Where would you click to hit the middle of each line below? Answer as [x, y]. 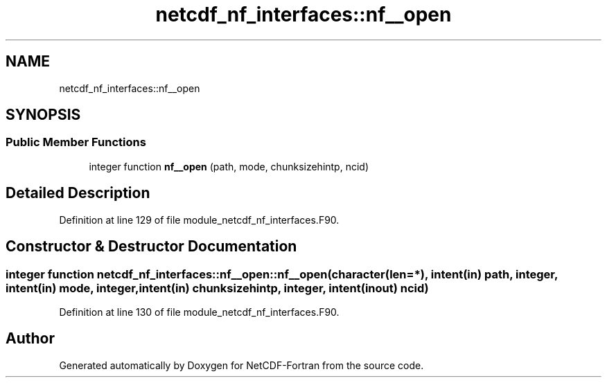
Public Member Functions [76, 142]
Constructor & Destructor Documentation [151, 247]
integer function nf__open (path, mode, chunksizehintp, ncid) [229, 166]
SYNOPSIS [43, 115]
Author [30, 339]
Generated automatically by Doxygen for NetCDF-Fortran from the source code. [241, 365]
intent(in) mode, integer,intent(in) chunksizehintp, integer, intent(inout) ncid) [217, 288]
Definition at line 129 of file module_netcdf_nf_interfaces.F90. [199, 220]
